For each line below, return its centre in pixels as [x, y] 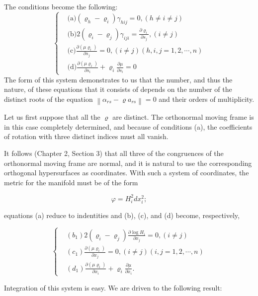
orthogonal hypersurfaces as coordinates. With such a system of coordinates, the [127, 173]
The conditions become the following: [61, 6]
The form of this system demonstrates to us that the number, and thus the [118, 79]
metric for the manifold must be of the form [71, 182]
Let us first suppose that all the [52, 117]
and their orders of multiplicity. [207, 99]
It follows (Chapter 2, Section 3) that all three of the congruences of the [114, 153]
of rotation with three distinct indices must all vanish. [86, 136]
